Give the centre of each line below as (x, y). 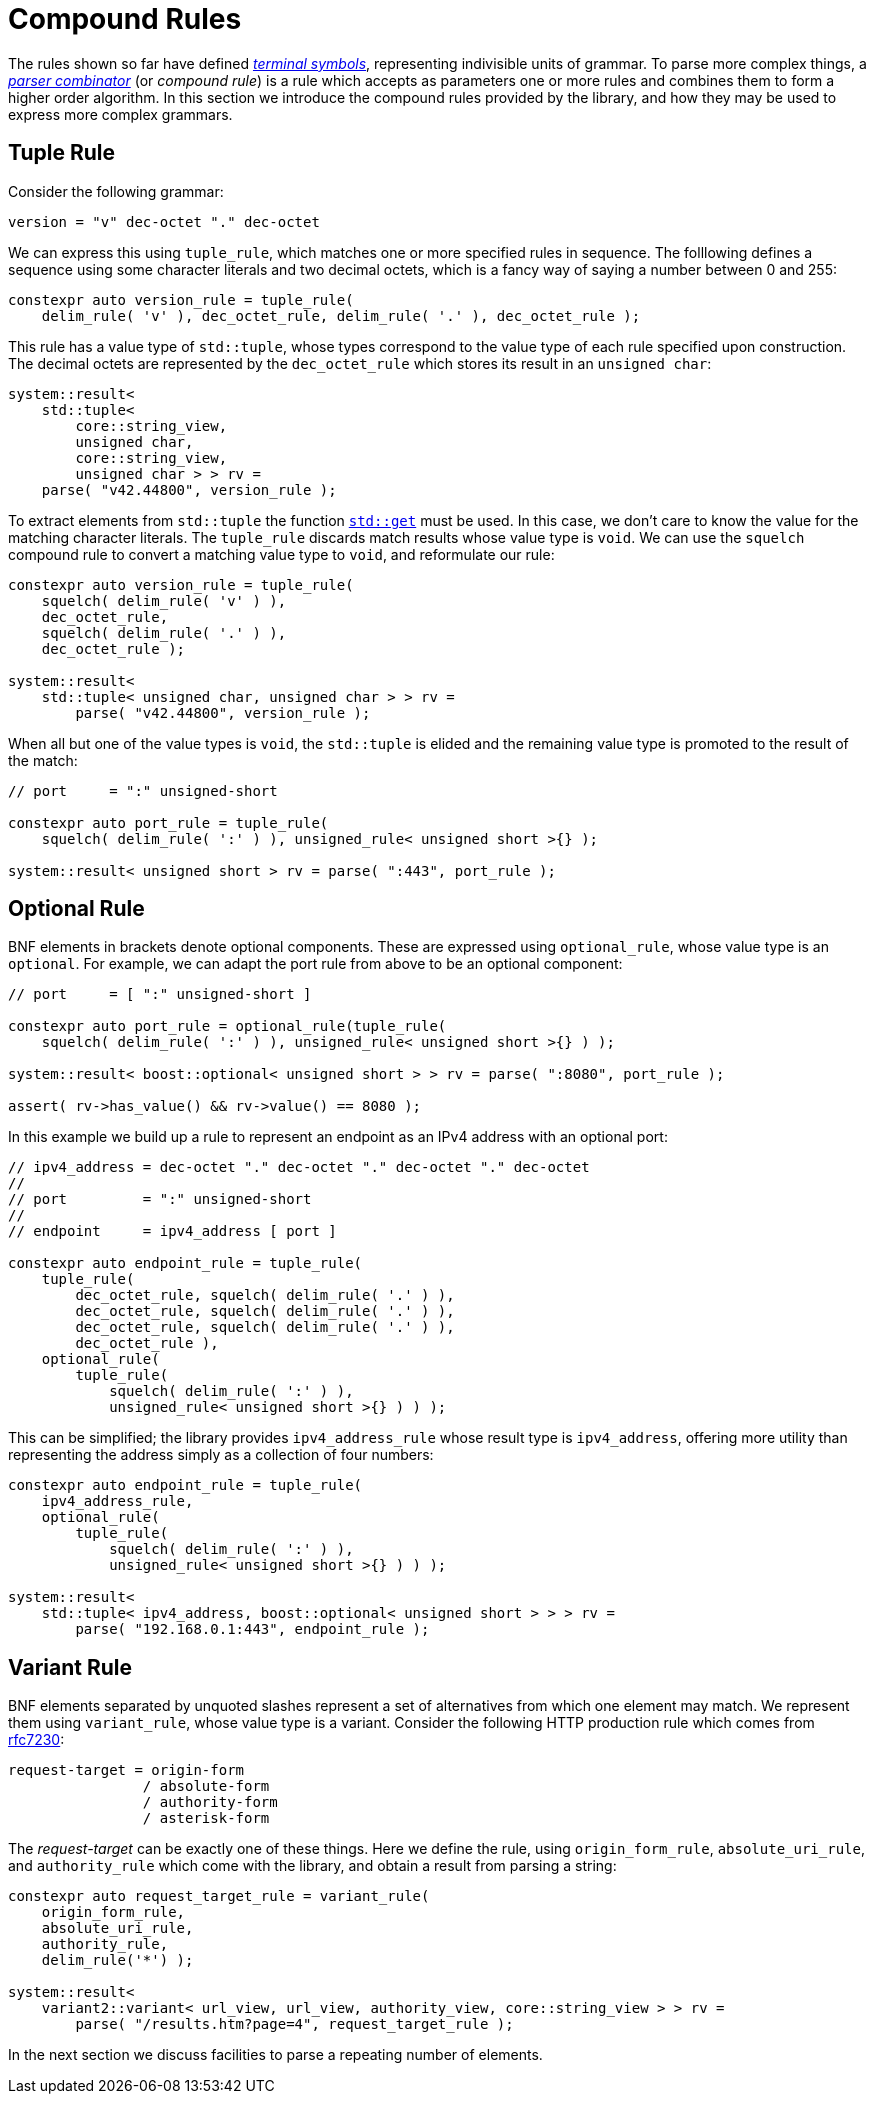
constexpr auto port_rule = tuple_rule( (168, 822)
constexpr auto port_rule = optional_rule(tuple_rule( (227, 1026)
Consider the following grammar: (116, 191)
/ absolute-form (206, 1786)
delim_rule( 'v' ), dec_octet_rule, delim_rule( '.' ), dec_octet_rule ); (341, 315)
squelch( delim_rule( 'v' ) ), (164, 600)
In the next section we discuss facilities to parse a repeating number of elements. (275, 2055)
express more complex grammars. (120, 114)
